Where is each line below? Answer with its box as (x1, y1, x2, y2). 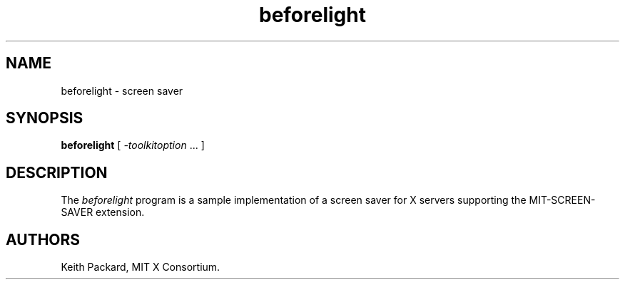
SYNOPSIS (6, 109, 83, 128)
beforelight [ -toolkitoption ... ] (61, 139, 205, 152)
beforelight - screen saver (61, 84, 183, 97)
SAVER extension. (61, 206, 145, 219)
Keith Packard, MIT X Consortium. (61, 261, 220, 274)
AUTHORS (6, 230, 81, 249)
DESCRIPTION (6, 163, 108, 182)
